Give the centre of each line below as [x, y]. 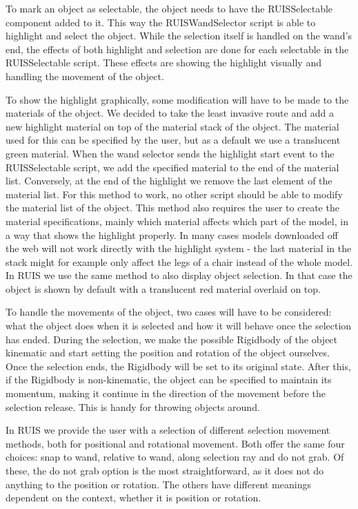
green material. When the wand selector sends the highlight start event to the [170, 153]
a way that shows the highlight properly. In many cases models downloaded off [172, 234]
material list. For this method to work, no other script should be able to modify [174, 194]
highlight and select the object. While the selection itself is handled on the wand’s [179, 36]
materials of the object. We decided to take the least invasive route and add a [170, 113]
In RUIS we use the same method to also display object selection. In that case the [179, 275]
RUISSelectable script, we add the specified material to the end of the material [172, 167]
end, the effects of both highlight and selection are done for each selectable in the [177, 49]
